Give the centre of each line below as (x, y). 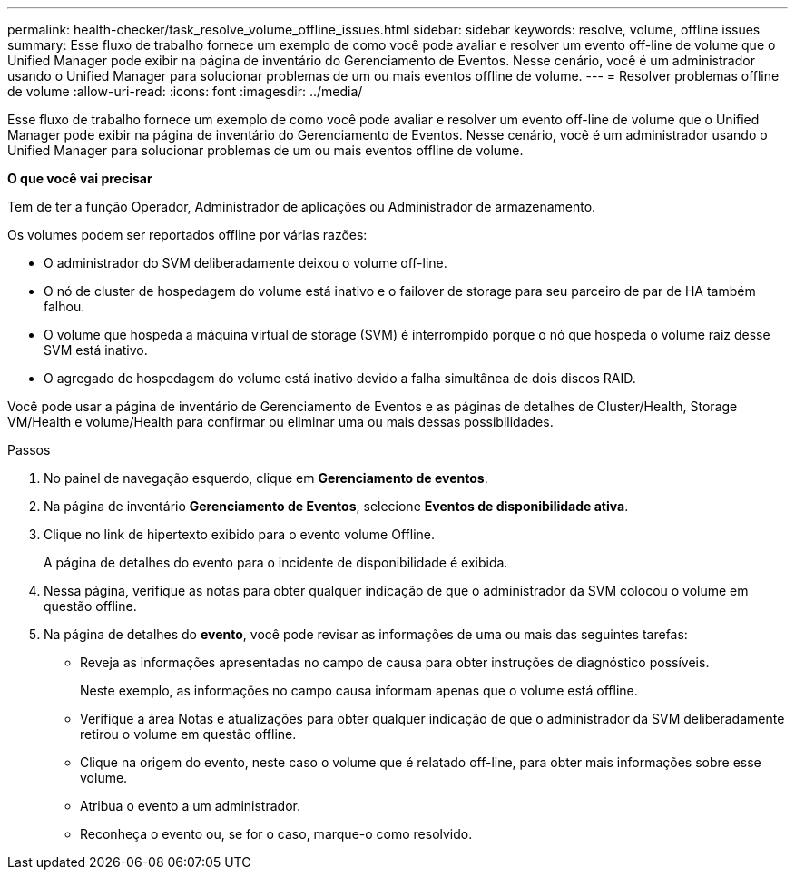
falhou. (64, 306)
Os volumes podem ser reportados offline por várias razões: (187, 235)
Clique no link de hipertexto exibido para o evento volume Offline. (239, 534)
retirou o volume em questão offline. (188, 734)
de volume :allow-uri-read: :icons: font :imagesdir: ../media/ (185, 91)
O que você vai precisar (80, 178)
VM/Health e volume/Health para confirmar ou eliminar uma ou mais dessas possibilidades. (280, 422)
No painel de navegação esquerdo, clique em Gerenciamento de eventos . (266, 478)
